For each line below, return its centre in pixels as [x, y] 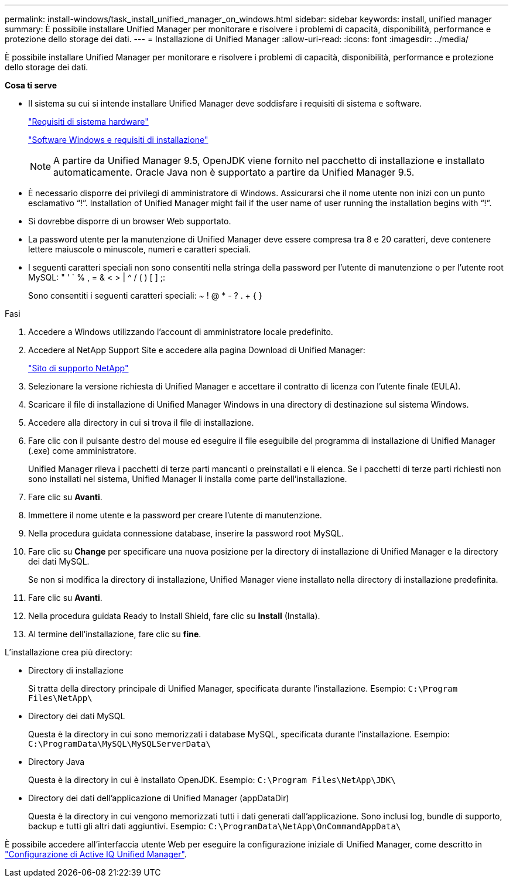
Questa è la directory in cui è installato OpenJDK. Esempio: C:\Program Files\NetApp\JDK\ [212, 780]
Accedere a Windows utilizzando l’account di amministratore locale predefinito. [181, 332]
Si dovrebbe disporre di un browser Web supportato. [130, 221]
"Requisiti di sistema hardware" [88, 122]
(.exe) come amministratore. [82, 451]
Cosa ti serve [31, 85]
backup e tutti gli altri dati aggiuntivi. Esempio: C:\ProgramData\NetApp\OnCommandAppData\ [215, 826]
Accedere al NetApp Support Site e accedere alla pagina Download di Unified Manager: [197, 350]
